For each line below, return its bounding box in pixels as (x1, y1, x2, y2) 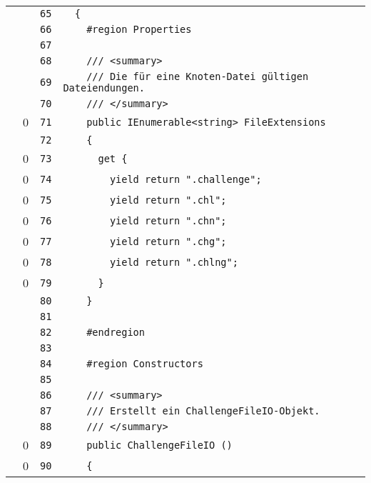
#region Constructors (86, 358, 203, 369)
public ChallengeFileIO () (86, 439, 233, 451)
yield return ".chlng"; (109, 256, 238, 268)
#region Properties (86, 24, 192, 35)
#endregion (86, 327, 145, 338)
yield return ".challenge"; (109, 173, 262, 185)
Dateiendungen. (63, 82, 145, 94)
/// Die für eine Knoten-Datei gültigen (86, 71, 309, 82)
